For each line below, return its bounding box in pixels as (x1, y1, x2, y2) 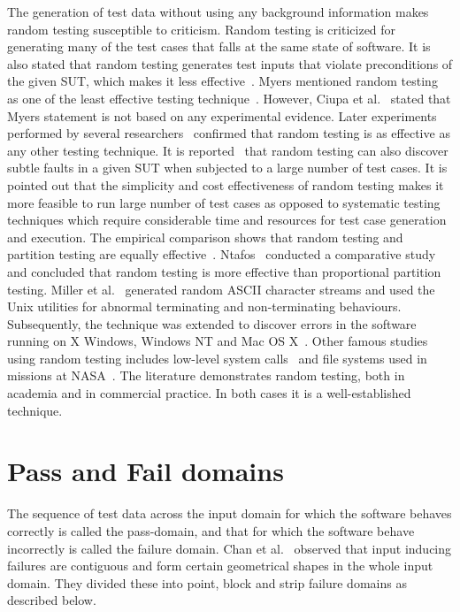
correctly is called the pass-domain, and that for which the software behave (7, 521, 415, 539)
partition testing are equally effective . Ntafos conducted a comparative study (7, 245, 436, 264)
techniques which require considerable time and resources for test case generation (7, 210, 447, 229)
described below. (7, 591, 96, 609)
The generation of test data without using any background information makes (7, 3, 429, 20)
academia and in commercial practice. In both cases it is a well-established (7, 384, 411, 402)
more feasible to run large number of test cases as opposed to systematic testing (7, 193, 441, 211)
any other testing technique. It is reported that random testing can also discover (7, 141, 448, 159)
